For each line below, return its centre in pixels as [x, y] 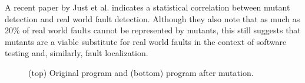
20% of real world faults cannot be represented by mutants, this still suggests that [153, 30]
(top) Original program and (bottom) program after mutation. [141, 72]
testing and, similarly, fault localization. [77, 53]
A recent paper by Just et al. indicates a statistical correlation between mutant [147, 7]
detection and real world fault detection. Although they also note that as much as [152, 18]
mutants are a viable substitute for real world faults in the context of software [146, 41]
